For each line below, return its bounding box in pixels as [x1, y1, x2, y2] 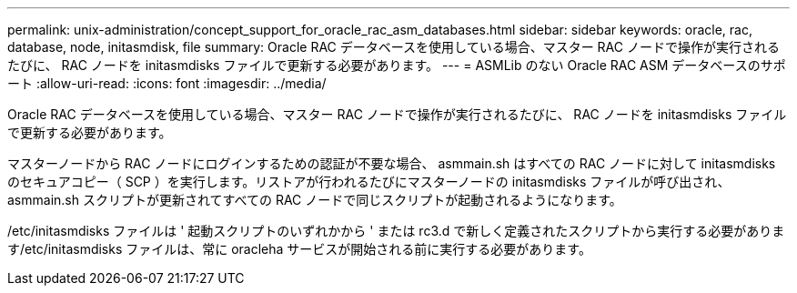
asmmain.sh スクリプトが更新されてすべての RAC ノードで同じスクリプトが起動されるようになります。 [7, 192, 622, 207]
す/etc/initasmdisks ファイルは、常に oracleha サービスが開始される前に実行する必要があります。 [7, 241, 591, 257]
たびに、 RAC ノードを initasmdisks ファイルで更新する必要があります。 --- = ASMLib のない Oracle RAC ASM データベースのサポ [7, 57, 786, 73]
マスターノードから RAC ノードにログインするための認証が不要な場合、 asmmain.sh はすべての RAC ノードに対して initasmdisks [7, 156, 776, 171]
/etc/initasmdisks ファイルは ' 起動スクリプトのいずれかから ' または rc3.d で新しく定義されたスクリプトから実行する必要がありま [7, 223, 785, 238]
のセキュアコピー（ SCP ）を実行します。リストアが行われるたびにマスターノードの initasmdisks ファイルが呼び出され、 [7, 174, 731, 189]
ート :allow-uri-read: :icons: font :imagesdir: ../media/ [7, 76, 327, 91]
